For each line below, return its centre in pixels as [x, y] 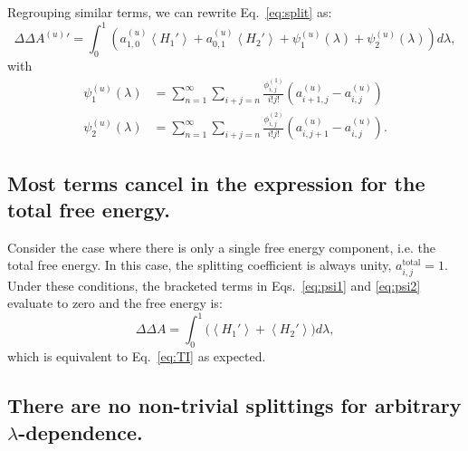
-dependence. [81, 432]
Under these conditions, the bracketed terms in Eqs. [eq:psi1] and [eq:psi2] [214, 285]
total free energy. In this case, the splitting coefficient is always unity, [200, 265]
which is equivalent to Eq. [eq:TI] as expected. [137, 356]
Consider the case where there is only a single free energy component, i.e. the [221, 247]
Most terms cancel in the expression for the [216, 182]
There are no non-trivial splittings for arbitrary [234, 405]
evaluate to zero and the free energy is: [115, 303]
